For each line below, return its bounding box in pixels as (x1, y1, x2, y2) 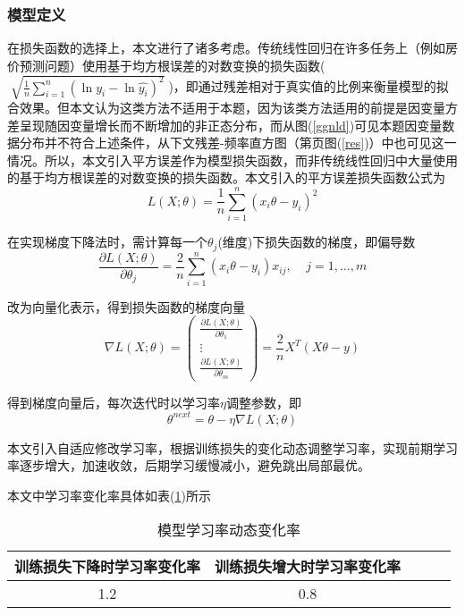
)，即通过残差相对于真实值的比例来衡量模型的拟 (168, 77, 449, 96)
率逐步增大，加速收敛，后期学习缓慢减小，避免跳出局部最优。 (7, 456, 370, 475)
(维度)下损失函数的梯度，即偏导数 (217, 232, 416, 251)
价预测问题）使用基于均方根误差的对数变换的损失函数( (7, 55, 325, 74)
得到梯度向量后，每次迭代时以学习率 (7, 392, 220, 411)
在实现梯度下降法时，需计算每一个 (7, 232, 207, 251)
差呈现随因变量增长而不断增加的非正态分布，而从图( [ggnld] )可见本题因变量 (7, 115, 443, 134)
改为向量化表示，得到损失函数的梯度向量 (7, 297, 245, 316)
